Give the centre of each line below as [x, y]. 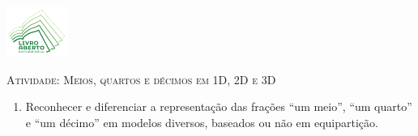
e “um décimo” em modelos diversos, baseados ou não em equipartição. [202, 122]
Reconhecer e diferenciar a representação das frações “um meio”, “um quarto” [219, 106]
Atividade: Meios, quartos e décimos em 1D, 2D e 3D [141, 79]
